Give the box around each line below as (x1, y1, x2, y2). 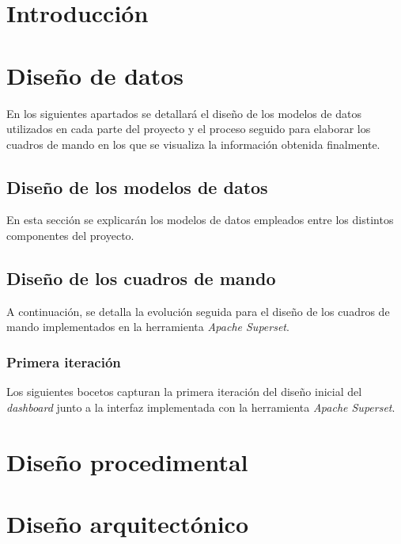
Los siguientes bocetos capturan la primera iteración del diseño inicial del (6, 383, 362, 400)
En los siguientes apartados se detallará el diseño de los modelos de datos (6, 105, 361, 121)
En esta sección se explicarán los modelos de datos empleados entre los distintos (6, 211, 394, 228)
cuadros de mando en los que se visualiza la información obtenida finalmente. (6, 135, 380, 152)
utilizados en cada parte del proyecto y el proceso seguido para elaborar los (6, 120, 371, 137)
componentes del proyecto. (6, 227, 134, 244)
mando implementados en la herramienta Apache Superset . (6, 318, 289, 335)
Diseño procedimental (6, 445, 248, 477)
